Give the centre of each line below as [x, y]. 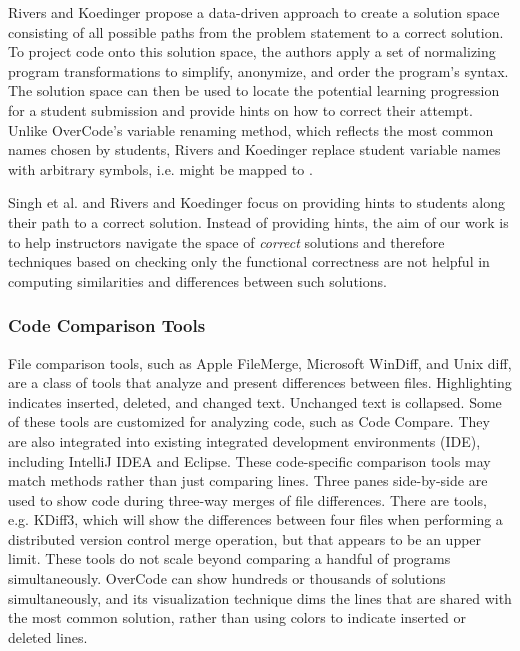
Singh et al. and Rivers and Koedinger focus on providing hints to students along [256, 202]
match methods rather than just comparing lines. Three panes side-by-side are [248, 480]
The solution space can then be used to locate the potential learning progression [254, 90]
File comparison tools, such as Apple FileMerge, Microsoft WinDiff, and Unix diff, [260, 362]
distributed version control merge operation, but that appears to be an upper [245, 538]
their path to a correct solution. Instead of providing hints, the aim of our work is [258, 221]
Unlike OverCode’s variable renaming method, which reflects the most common [251, 129]
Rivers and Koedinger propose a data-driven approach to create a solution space [254, 12]
